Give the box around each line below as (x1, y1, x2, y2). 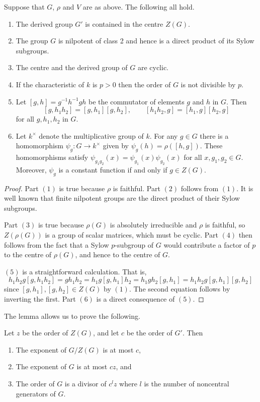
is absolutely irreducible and (110, 219, 197, 230)
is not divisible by (181, 79, 236, 89)
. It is (236, 183, 253, 193)
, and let (93, 327, 119, 338)
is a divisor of (64, 378, 107, 388)
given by (103, 140, 129, 151)
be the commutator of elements (89, 96, 185, 106)
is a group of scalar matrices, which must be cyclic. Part (45, 229, 218, 240)
